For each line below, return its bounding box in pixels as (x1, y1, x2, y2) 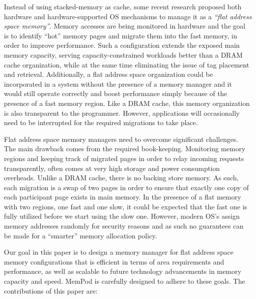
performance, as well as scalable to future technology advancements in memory (4, 266, 242, 276)
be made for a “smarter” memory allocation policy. (4, 230, 157, 240)
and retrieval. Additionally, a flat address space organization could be (4, 69, 213, 79)
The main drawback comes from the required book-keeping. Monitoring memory (4, 143, 246, 154)
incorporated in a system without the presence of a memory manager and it (4, 78, 232, 89)
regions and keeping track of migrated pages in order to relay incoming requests (4, 153, 244, 163)
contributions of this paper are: (4, 285, 98, 296)
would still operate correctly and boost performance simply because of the (4, 88, 227, 99)
